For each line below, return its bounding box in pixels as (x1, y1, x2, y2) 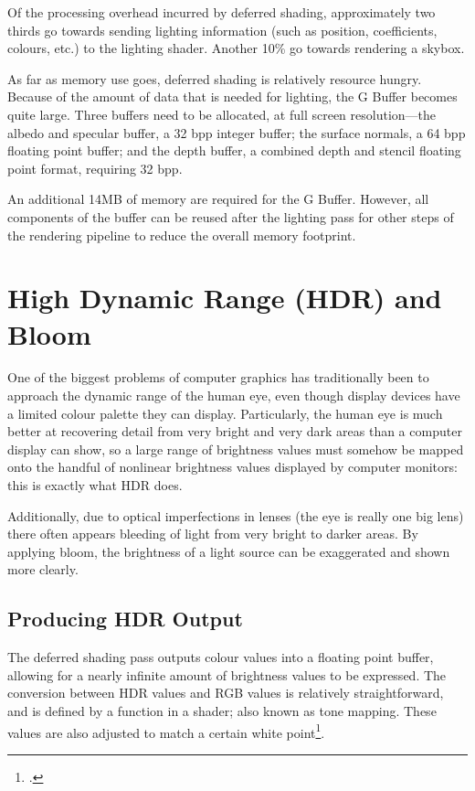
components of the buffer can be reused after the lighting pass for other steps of (7, 207, 454, 226)
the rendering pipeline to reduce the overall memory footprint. (7, 225, 356, 244)
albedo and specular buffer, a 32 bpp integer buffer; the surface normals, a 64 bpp (7, 123, 466, 142)
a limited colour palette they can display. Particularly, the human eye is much (7, 403, 443, 422)
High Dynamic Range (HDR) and (7, 279, 442, 316)
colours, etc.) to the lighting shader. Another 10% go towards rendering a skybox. (7, 38, 465, 58)
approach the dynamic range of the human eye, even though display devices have (7, 386, 460, 405)
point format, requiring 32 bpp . (7, 158, 183, 177)
